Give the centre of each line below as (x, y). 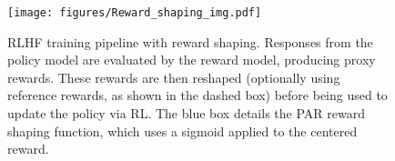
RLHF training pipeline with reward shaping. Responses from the (190, 41)
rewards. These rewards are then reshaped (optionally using (174, 77)
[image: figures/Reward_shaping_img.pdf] (135, 13)
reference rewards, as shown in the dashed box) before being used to (197, 95)
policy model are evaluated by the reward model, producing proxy (192, 60)
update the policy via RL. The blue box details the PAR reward (186, 113)
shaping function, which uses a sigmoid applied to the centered (182, 131)
